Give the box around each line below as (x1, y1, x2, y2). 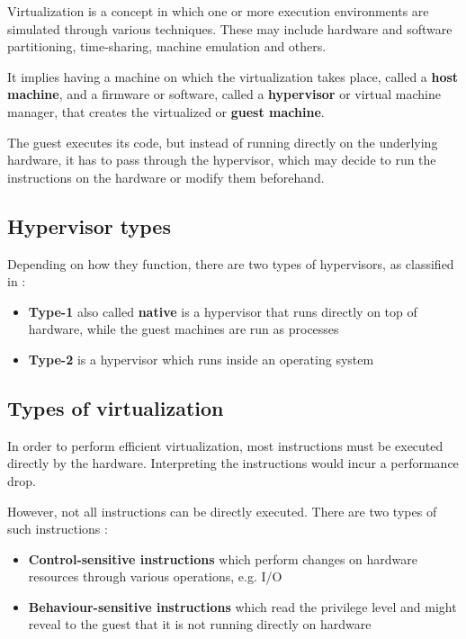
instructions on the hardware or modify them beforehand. (7, 167, 325, 186)
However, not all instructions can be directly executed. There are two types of (7, 501, 437, 520)
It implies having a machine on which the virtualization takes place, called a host (7, 67, 459, 85)
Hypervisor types (7, 211, 171, 239)
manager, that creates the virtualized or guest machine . (7, 102, 325, 121)
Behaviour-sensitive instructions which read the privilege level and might (28, 597, 457, 616)
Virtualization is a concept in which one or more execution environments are (7, 2, 429, 20)
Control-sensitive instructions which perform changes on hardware (28, 549, 418, 568)
